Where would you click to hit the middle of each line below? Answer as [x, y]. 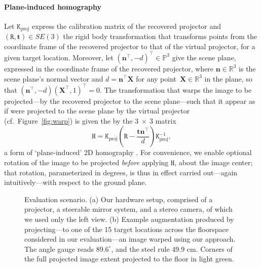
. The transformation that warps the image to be [176, 89]
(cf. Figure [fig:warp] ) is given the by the [68, 120]
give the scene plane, [204, 57]
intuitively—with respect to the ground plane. [76, 182]
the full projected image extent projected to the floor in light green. [129, 259]
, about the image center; [214, 162]
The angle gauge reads [59, 249]
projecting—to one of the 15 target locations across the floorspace [126, 229]
